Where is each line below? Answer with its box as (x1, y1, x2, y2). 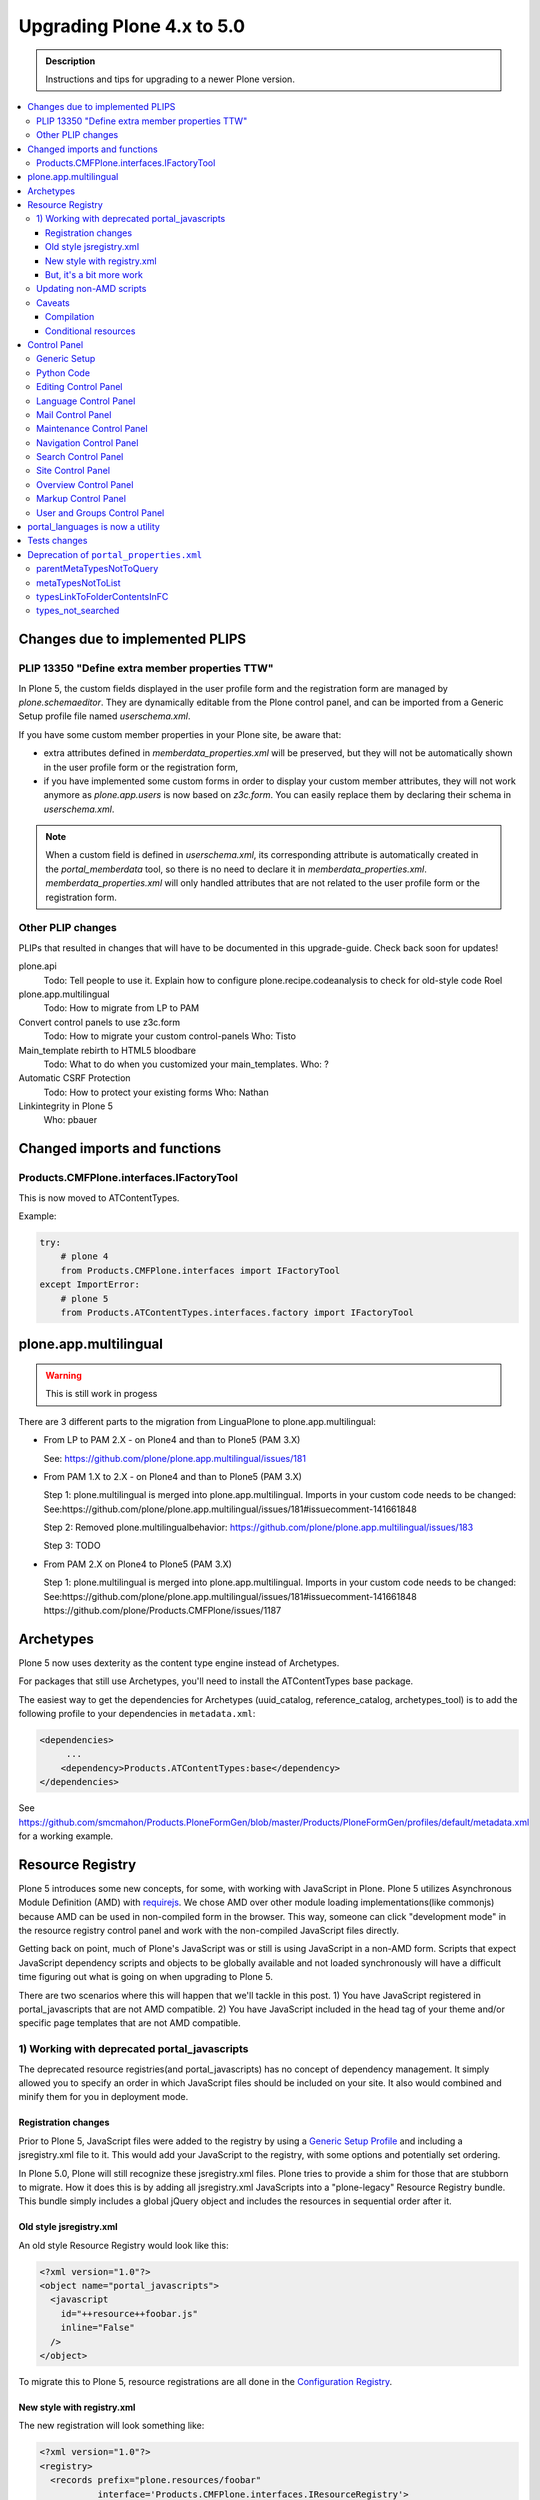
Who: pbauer (43, 1114, 98, 1126)
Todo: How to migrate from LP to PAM (43, 1002, 200, 1014)
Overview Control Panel (36, 478, 134, 490)
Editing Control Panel (36, 381, 124, 393)
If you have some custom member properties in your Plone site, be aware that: (18, 728, 342, 740)
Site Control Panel (36, 465, 110, 477)
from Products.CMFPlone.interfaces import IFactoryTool (60, 1265, 341, 1276)
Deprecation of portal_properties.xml (27, 548, 203, 560)
